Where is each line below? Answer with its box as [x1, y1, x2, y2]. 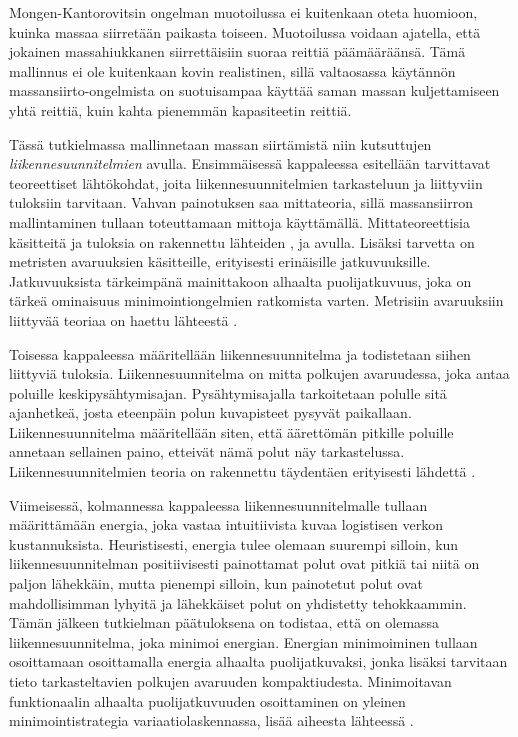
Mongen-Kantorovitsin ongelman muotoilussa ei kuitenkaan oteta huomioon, [9, 2, 478, 22]
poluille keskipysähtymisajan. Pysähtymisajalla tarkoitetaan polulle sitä [9, 382, 447, 403]
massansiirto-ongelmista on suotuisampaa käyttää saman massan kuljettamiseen [9, 80, 500, 101]
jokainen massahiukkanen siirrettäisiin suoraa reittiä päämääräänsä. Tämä [9, 41, 466, 62]
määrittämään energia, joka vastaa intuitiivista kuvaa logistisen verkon [9, 514, 444, 535]
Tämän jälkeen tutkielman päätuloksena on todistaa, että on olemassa [9, 612, 440, 633]
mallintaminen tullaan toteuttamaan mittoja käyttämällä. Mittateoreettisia [9, 211, 470, 232]
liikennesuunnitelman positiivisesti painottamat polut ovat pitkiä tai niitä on [9, 553, 480, 574]
